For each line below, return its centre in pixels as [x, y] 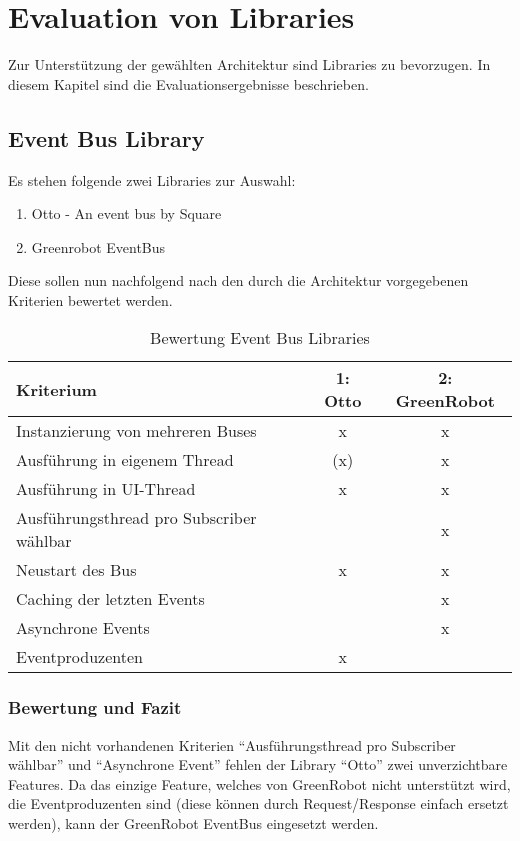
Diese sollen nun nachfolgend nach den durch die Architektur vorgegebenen [238, 280]
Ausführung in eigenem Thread [125, 460]
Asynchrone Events [83, 628]
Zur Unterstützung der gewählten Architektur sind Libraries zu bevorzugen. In [249, 64]
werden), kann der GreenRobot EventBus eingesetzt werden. [193, 823]
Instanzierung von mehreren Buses [136, 431]
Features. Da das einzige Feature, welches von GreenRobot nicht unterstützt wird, [259, 783]
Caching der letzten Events [110, 599]
